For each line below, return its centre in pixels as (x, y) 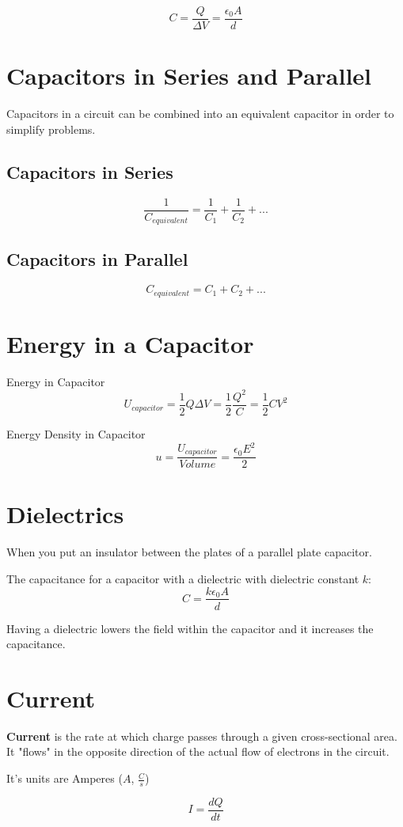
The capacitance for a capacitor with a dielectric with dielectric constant (183, 578)
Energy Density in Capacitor (76, 434)
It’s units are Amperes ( (65, 778)
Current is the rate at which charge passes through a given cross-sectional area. (202, 736)
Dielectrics (65, 514)
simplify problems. (51, 129)
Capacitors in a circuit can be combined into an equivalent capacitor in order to (200, 114)
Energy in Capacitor (56, 381)
